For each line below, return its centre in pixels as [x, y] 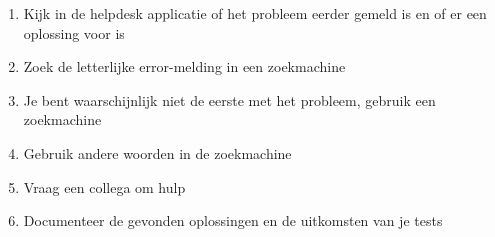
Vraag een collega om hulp [104, 186]
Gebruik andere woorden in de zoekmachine [157, 152]
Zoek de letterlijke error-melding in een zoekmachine [184, 66]
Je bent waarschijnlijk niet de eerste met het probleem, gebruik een [229, 99]
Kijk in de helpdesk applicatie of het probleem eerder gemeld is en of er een [255, 13]
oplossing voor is [74, 32]
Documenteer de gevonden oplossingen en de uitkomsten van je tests [233, 220]
